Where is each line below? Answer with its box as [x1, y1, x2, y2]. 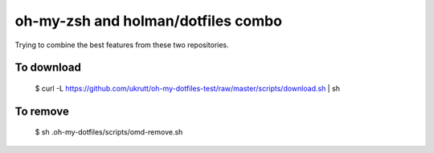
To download [14, 61, 82, 74]
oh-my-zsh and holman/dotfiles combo [14, 12, 283, 30]
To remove [14, 104, 70, 118]
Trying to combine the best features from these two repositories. [14, 40, 229, 50]
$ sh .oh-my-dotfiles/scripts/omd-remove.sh [35, 127, 183, 137]
